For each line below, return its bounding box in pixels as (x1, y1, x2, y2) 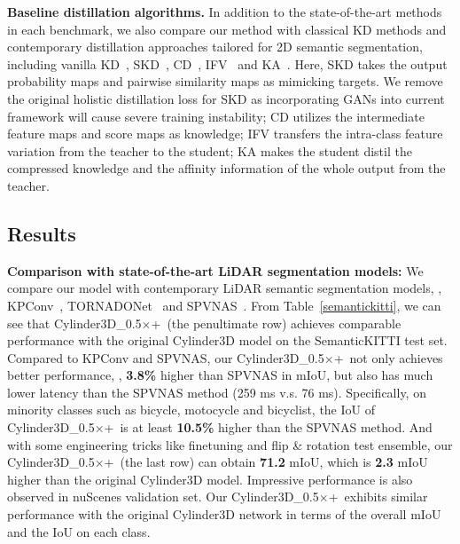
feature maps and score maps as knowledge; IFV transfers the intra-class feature (7, 124, 443, 143)
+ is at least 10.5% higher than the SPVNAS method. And (104, 418, 433, 437)
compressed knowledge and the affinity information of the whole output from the (7, 159, 446, 177)
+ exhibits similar (328, 487, 428, 506)
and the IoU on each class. (7, 522, 151, 540)
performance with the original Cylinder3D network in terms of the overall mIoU (7, 505, 441, 524)
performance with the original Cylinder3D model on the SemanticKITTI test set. (7, 331, 448, 350)
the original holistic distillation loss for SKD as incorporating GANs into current (7, 89, 445, 107)
